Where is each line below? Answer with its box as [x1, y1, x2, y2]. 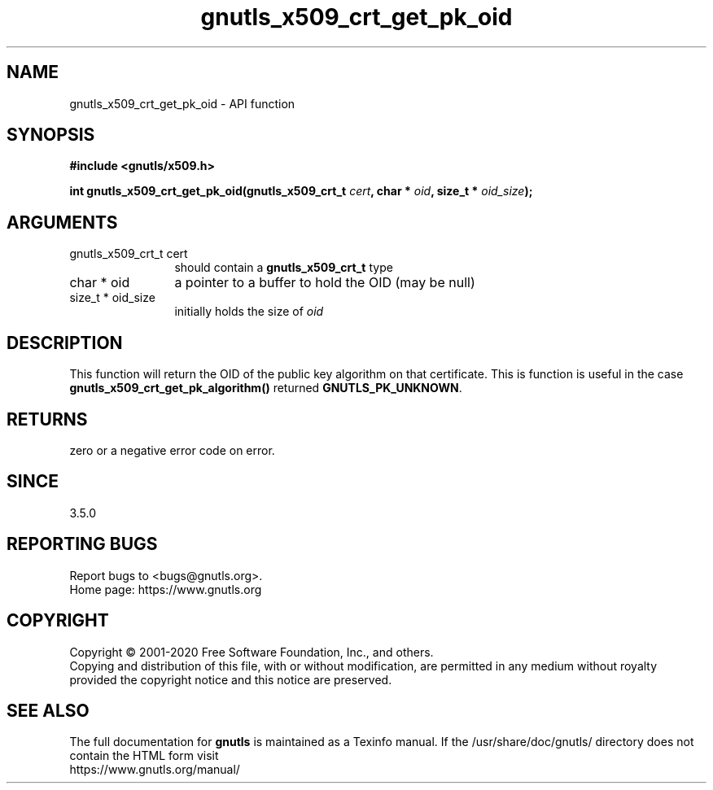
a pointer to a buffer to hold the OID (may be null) [174, 274, 475, 291]
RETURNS [7, 408, 88, 430]
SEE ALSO [7, 700, 90, 721]
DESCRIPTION [7, 332, 123, 353]
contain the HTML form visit [69, 749, 219, 763]
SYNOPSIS [7, 124, 95, 146]
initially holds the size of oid [174, 304, 324, 319]
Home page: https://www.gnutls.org [69, 582, 262, 596]
